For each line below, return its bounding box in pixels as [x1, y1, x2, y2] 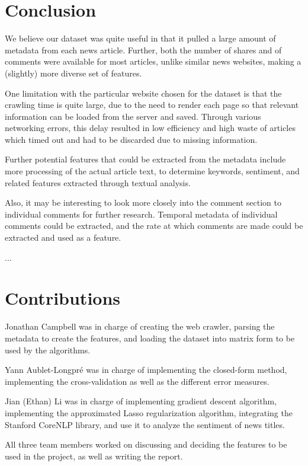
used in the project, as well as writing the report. [5, 449, 183, 462]
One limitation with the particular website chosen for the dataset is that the [5, 87, 282, 99]
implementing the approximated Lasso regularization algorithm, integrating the [5, 406, 293, 419]
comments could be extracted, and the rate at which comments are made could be [5, 219, 303, 232]
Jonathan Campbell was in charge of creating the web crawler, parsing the [5, 320, 275, 333]
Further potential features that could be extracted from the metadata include [5, 153, 286, 165]
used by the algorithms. [5, 343, 91, 356]
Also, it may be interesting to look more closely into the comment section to [5, 196, 281, 209]
